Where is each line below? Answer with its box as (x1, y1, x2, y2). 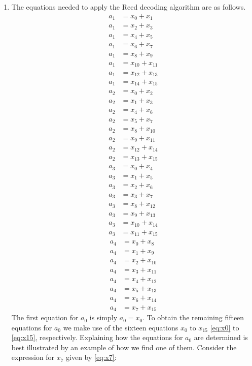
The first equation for (11, 312, 79, 323)
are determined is (194, 332, 248, 343)
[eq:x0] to (210, 322, 239, 332)
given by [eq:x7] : (66, 352, 117, 362)
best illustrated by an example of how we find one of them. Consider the (11, 342, 237, 352)
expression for (11, 352, 55, 362)
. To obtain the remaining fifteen (142, 312, 244, 323)
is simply (89, 312, 118, 323)
